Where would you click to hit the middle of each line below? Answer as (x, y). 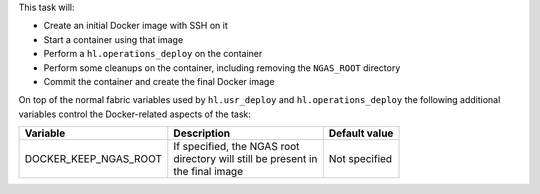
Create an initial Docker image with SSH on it (136, 26)
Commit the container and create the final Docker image (159, 81)
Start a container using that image (113, 39)
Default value (361, 133)
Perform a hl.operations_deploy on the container (153, 54)
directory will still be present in (245, 159)
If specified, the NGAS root (236, 147)
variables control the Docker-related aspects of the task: (135, 114)
